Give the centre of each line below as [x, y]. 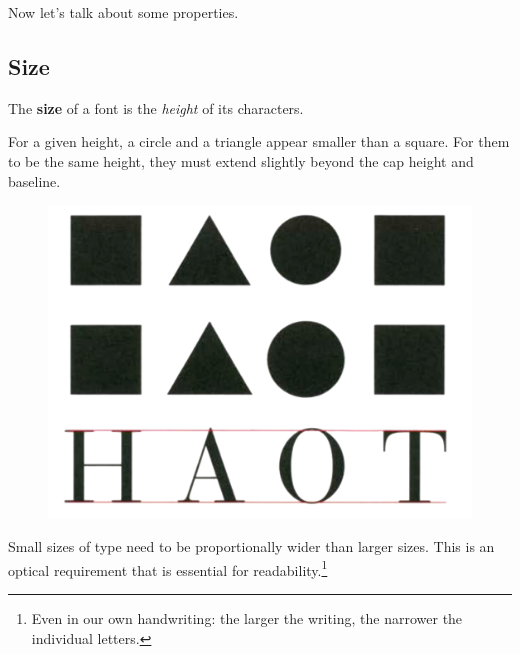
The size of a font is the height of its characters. [156, 107]
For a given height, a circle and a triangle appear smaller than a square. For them [259, 141]
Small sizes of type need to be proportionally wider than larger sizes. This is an [251, 546]
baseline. [34, 180]
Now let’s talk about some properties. [123, 12]
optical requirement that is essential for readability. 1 [168, 568]
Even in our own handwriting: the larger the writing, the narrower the [247, 618]
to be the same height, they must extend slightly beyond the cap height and [241, 160]
